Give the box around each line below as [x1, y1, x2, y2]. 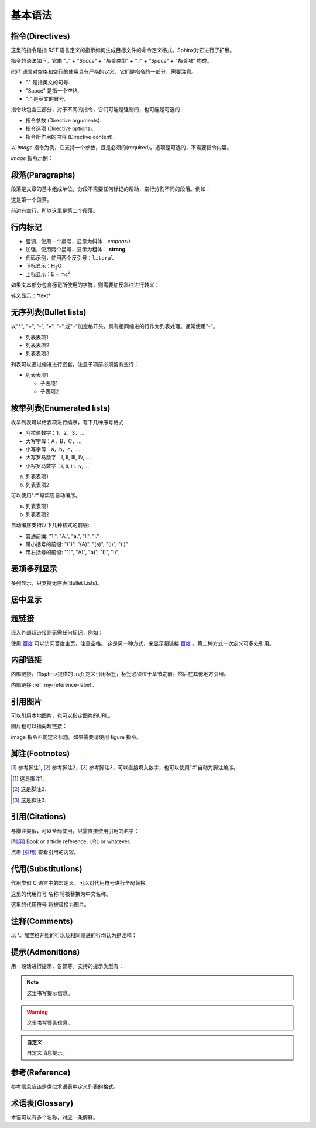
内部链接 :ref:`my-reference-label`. [11, 681, 94, 688]
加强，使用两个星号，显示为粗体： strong [25, 246, 126, 253]
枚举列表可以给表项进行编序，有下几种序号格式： [11, 418, 129, 425]
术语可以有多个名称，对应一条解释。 [11, 1113, 98, 1120]
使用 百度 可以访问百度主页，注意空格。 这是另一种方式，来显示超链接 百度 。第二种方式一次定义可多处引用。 [11, 639, 274, 647]
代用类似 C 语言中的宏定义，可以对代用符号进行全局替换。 [11, 880, 152, 887]
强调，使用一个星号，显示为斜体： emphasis [25, 237, 131, 244]
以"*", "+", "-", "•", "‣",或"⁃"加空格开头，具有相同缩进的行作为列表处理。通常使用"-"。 [11, 323, 219, 330]
